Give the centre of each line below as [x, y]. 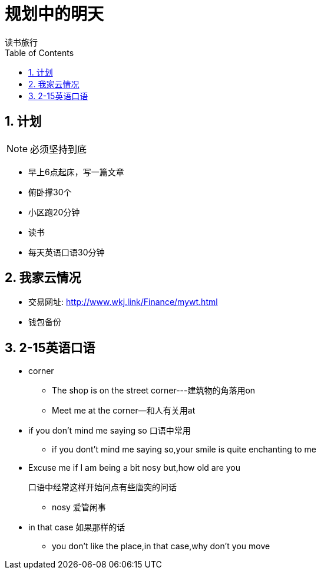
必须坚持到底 [59, 149]
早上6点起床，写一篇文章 [76, 172]
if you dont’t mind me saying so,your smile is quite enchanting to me [184, 450]
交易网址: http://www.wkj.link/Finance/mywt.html [123, 302]
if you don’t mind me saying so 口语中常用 [110, 431]
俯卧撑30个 [50, 192]
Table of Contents [39, 53]
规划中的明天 [54, 14]
